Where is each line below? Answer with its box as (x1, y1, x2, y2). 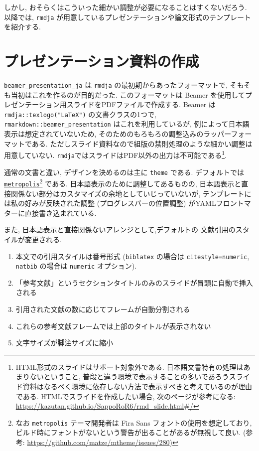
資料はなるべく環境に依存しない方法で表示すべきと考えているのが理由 (22, 381, 253, 392)
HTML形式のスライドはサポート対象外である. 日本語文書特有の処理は (15, 361, 244, 372)
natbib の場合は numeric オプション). (15, 261, 137, 271)
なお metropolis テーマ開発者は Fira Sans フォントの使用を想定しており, (15, 417, 252, 428)
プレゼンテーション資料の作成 (4, 51, 199, 71)
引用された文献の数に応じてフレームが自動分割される (15, 304, 190, 314)
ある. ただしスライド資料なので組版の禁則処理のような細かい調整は (31, 138, 253, 149)
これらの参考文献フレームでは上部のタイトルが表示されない (15, 320, 211, 331)
